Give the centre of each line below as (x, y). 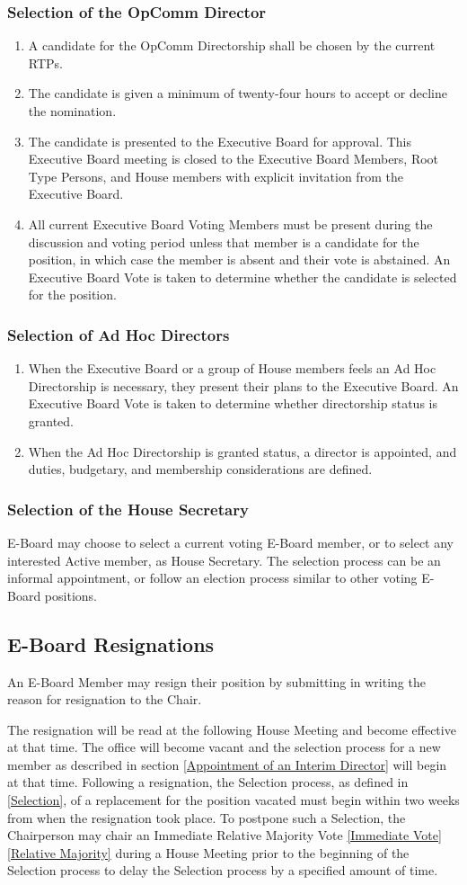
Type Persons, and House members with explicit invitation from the (216, 176)
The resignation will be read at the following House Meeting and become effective (232, 729)
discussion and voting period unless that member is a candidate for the (224, 241)
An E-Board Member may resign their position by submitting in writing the (216, 681)
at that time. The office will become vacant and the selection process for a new (224, 747)
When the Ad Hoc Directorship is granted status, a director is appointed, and (242, 451)
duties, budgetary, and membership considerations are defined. (200, 469)
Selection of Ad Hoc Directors (119, 334)
